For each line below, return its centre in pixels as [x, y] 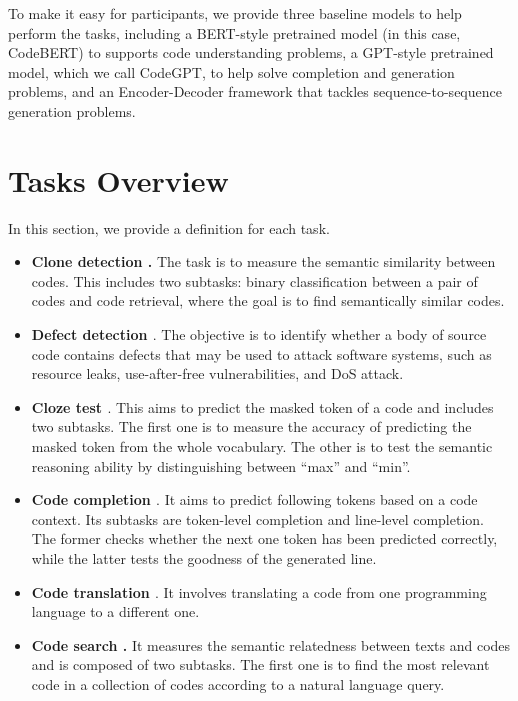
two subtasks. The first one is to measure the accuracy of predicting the [251, 426]
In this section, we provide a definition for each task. [169, 227]
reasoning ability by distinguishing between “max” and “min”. [221, 465]
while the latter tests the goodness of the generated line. [204, 558]
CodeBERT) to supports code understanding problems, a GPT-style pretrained [251, 52]
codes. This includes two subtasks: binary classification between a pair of [254, 280]
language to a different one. [115, 611]
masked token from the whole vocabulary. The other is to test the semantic [262, 446]
